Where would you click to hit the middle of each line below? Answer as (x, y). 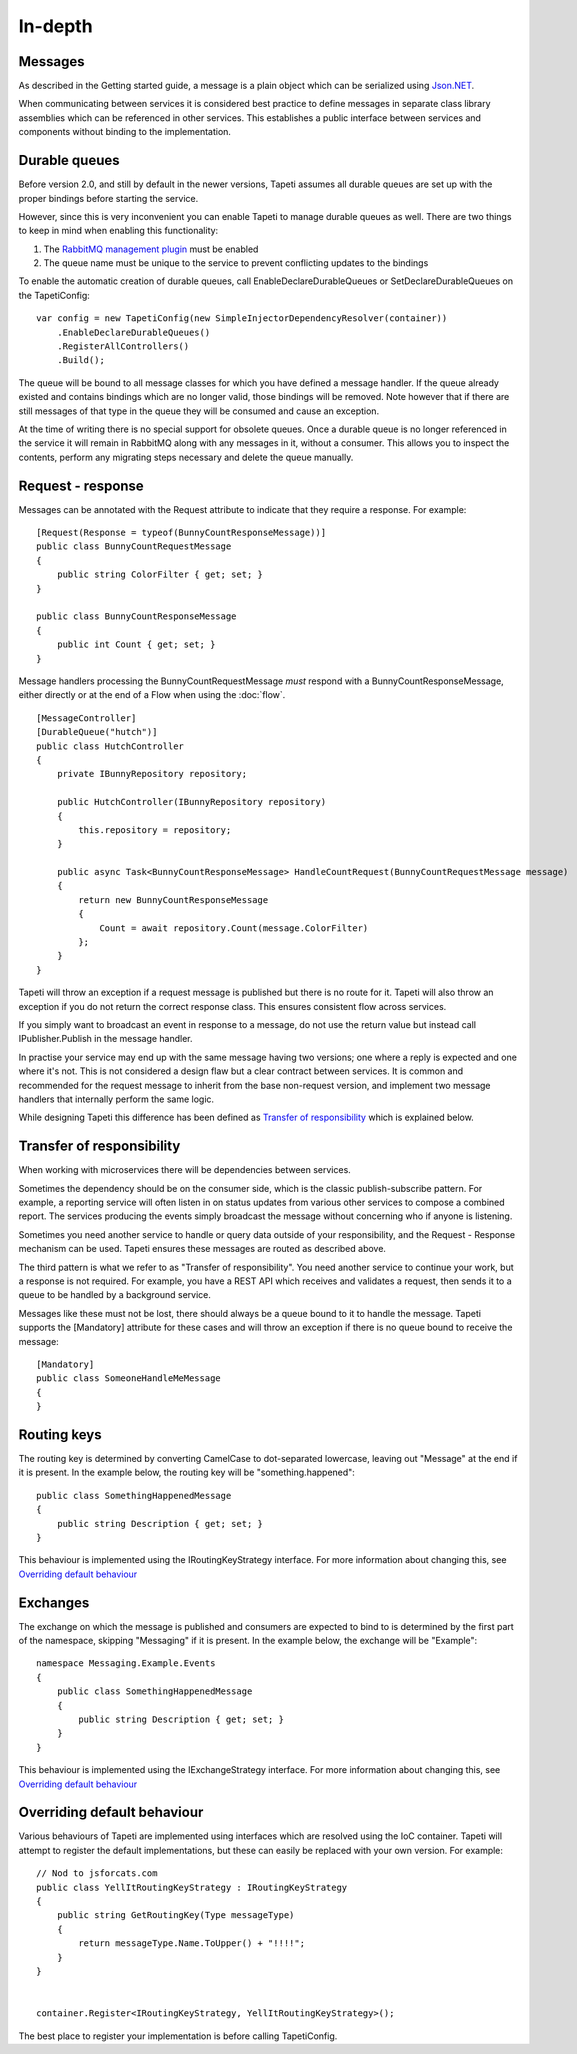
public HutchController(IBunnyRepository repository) (191, 802)
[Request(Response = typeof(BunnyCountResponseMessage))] (181, 533)
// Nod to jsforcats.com (97, 1873)
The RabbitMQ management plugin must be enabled (151, 249)
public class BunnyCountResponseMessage (136, 616)
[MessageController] (86, 718)
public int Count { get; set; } (136, 644)
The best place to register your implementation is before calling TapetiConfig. (178, 2036)
